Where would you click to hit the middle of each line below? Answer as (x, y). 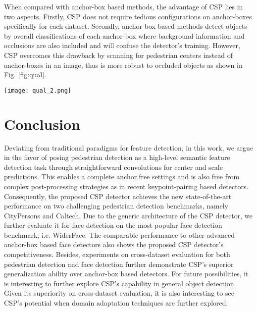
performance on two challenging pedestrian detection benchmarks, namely (116, 206)
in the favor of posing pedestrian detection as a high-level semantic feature (117, 157)
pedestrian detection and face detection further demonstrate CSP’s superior (119, 264)
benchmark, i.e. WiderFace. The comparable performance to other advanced (119, 234)
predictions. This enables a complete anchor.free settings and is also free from (122, 177)
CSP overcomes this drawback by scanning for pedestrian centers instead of (119, 55)
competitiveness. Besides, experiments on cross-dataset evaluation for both (117, 254)
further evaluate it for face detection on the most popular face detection (113, 225)
